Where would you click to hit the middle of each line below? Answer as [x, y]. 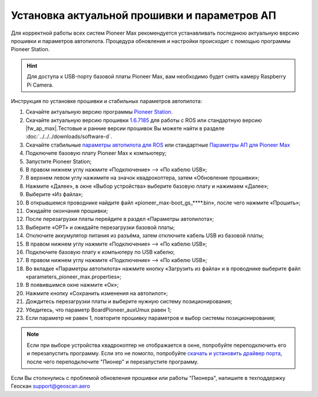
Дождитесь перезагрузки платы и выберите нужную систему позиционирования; [129, 302]
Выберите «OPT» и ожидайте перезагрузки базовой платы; [100, 227]
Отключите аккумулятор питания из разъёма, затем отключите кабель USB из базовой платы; [145, 236]
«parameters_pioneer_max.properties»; [74, 277]
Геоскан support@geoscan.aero [51, 386]
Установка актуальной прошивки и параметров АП [144, 15]
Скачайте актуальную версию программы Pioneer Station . [99, 112]
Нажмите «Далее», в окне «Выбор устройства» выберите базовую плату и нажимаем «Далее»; [147, 186]
